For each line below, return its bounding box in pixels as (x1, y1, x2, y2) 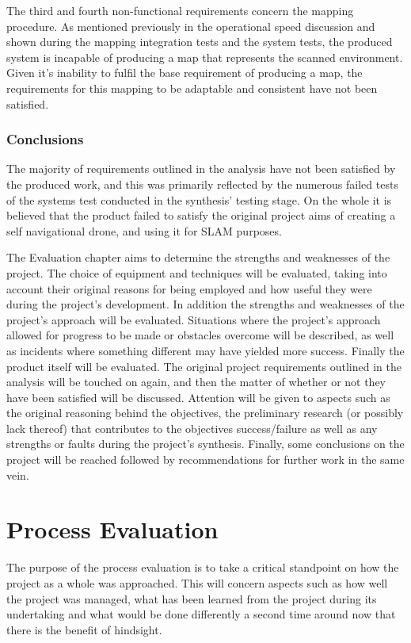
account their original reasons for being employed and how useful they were (6, 280, 372, 297)
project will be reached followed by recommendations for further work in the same (6, 451, 405, 468)
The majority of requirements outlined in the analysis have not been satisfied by (6, 160, 396, 177)
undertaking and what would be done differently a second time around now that (6, 606, 396, 622)
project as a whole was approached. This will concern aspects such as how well (6, 574, 388, 591)
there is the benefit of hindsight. (6, 621, 162, 637)
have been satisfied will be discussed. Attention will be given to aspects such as (6, 388, 390, 405)
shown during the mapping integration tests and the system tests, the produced (6, 33, 393, 50)
